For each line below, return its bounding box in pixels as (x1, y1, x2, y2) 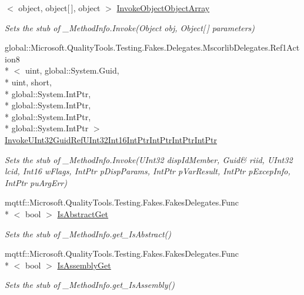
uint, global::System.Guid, (25, 64, 119, 77)
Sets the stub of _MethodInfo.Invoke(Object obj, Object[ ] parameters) (5, 21, 255, 34)
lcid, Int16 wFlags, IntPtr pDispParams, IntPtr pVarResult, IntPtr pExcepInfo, (5, 165, 290, 177)
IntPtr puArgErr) (5, 176, 68, 188)
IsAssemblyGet (57, 258, 111, 271)
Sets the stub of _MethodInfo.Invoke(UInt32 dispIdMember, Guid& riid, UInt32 (5, 153, 293, 165)
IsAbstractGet (57, 207, 109, 220)
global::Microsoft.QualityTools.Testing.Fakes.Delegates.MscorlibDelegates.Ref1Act (5, 41, 300, 54)
